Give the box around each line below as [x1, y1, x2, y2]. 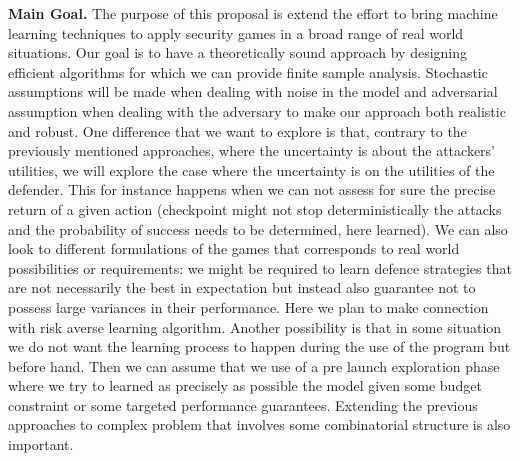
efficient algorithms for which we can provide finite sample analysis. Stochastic [8, 61, 488, 82]
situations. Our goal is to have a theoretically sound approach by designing [8, 42, 468, 63]
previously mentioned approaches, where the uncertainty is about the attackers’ [8, 140, 496, 161]
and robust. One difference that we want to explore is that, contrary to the [8, 120, 467, 141]
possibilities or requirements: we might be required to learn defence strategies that [8, 257, 512, 278]
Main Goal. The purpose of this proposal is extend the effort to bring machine [8, 3, 498, 23]
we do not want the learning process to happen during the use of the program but [8, 336, 511, 357]
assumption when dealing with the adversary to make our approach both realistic [8, 100, 506, 121]
